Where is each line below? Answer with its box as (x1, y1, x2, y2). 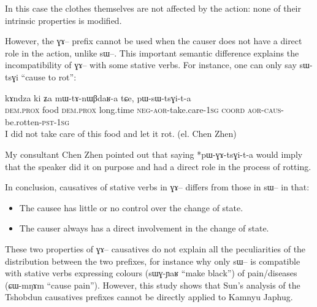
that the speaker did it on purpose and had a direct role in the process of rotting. (5, 160, 311, 173)
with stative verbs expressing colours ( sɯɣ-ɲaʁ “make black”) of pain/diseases (5, 266, 297, 279)
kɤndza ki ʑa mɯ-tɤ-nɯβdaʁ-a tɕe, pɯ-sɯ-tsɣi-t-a (5, 91, 191, 104)
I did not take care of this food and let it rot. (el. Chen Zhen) (5, 127, 237, 140)
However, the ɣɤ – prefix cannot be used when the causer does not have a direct (5, 34, 302, 47)
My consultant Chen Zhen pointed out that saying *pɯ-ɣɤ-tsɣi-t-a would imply (5, 147, 303, 160)
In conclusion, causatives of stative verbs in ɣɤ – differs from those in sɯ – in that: (5, 181, 310, 193)
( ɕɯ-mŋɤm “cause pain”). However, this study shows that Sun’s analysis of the (5, 278, 300, 291)
